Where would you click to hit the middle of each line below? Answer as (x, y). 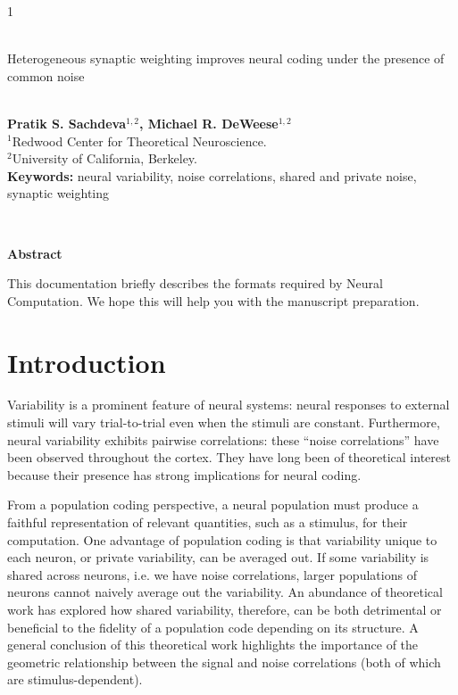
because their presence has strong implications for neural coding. (184, 474)
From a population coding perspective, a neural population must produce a (213, 505)
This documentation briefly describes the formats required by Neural (195, 283)
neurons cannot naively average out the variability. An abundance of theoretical (225, 592)
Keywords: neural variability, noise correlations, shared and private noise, (212, 175)
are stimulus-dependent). (75, 679)
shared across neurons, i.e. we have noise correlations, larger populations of (212, 574)
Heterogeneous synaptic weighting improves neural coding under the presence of (226, 58)
